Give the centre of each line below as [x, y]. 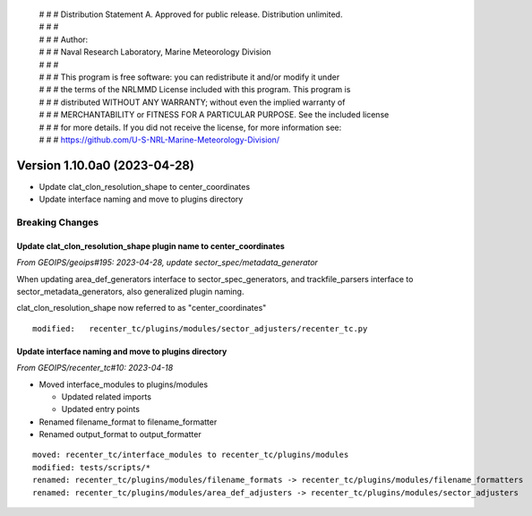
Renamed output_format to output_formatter [120, 434]
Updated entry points [101, 409]
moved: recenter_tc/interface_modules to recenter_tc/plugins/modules [191, 455]
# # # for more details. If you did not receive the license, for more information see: [190, 127]
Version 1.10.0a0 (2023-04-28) [105, 165]
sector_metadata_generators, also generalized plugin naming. [130, 291]
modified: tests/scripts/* [92, 467]
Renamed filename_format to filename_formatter [128, 422]
